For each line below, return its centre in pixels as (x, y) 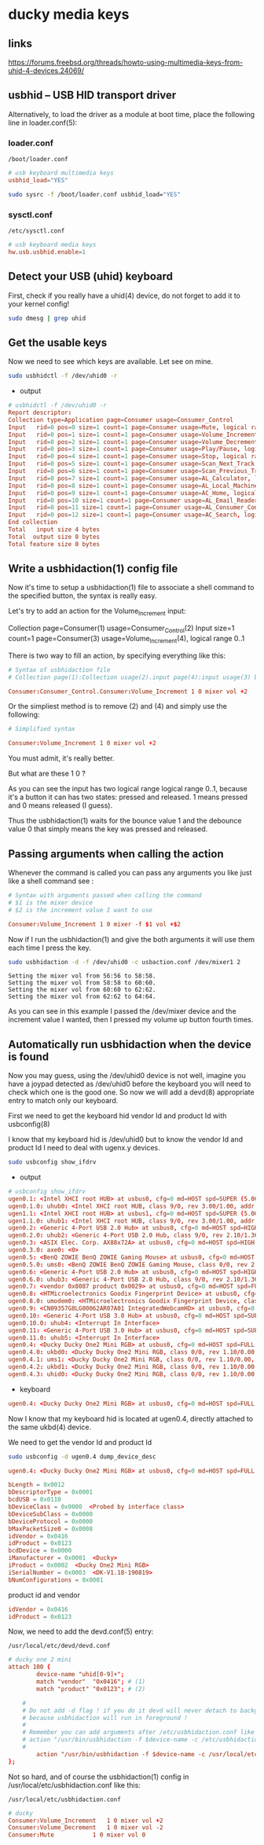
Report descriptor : (40, 413)
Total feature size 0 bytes (54, 544)
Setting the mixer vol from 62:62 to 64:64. (82, 997)
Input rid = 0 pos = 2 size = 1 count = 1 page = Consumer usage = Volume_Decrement (133, 442)
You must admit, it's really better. (61, 758)
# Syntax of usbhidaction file (59, 669)
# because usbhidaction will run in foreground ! (105, 1718)
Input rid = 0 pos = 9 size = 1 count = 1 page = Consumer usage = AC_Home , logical (133, 493)
